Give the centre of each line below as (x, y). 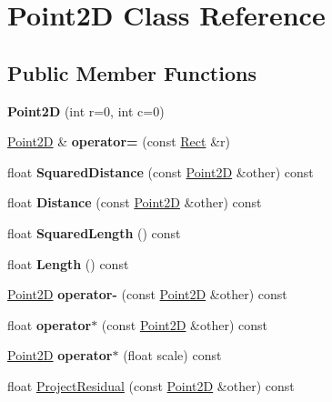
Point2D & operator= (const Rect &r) (119, 141)
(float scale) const (172, 355)
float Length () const (68, 263)
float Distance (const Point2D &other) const (135, 202)
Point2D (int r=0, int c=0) (86, 111)
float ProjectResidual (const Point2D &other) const (151, 385)
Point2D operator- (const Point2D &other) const (147, 294)
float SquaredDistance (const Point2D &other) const (161, 171)
